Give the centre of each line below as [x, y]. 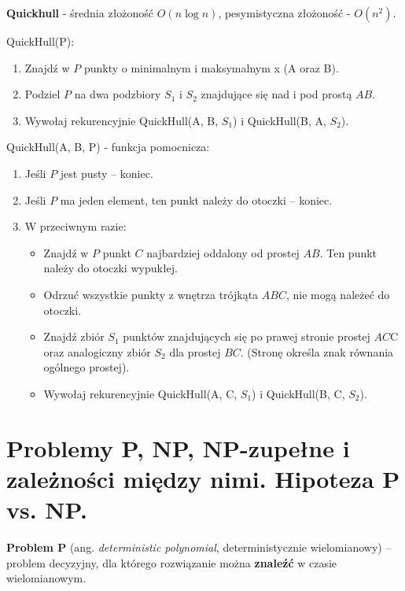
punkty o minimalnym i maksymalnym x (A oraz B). [211, 67]
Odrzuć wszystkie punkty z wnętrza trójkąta [151, 294]
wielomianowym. [46, 578]
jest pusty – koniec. [107, 173]
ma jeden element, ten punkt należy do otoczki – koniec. [196, 199]
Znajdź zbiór [74, 336]
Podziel [42, 94]
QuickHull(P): [40, 41]
